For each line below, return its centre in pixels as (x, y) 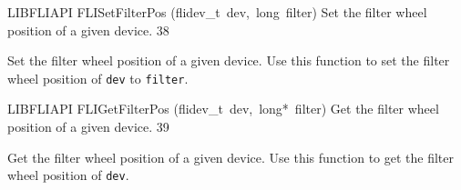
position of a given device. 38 (88, 30)
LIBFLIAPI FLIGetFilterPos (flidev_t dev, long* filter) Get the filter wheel (223, 109)
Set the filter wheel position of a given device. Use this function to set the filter (229, 60)
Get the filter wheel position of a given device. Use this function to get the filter (230, 157)
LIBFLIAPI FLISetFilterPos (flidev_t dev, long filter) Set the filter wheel (217, 12)
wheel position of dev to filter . (98, 78)
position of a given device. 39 (88, 127)
